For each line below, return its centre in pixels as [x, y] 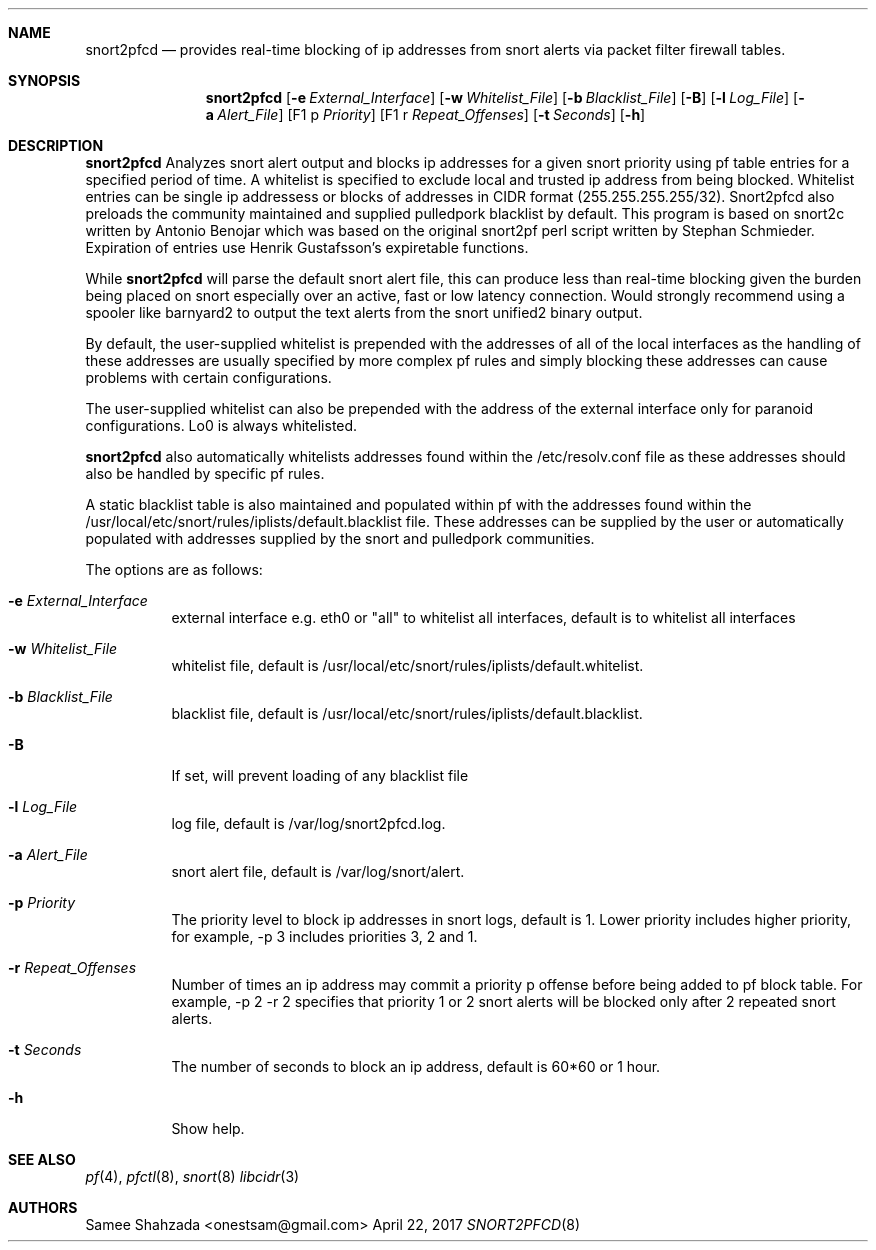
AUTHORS [43, 1207]
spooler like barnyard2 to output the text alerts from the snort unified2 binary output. [364, 312]
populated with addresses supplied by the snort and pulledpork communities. [340, 538]
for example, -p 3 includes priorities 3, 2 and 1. [324, 936]
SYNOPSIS [44, 80]
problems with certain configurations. [208, 377]
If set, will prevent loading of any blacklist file [320, 775]
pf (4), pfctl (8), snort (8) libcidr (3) [192, 1176]
